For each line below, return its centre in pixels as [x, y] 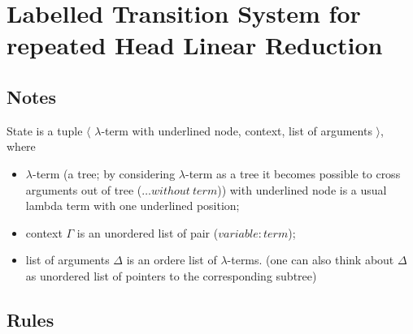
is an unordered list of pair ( [148, 232]
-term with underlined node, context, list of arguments [237, 130]
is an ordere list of [172, 260]
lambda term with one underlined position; [133, 206]
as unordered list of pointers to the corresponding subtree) [171, 275]
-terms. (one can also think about [311, 260]
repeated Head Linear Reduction [195, 45]
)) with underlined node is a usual [302, 189]
